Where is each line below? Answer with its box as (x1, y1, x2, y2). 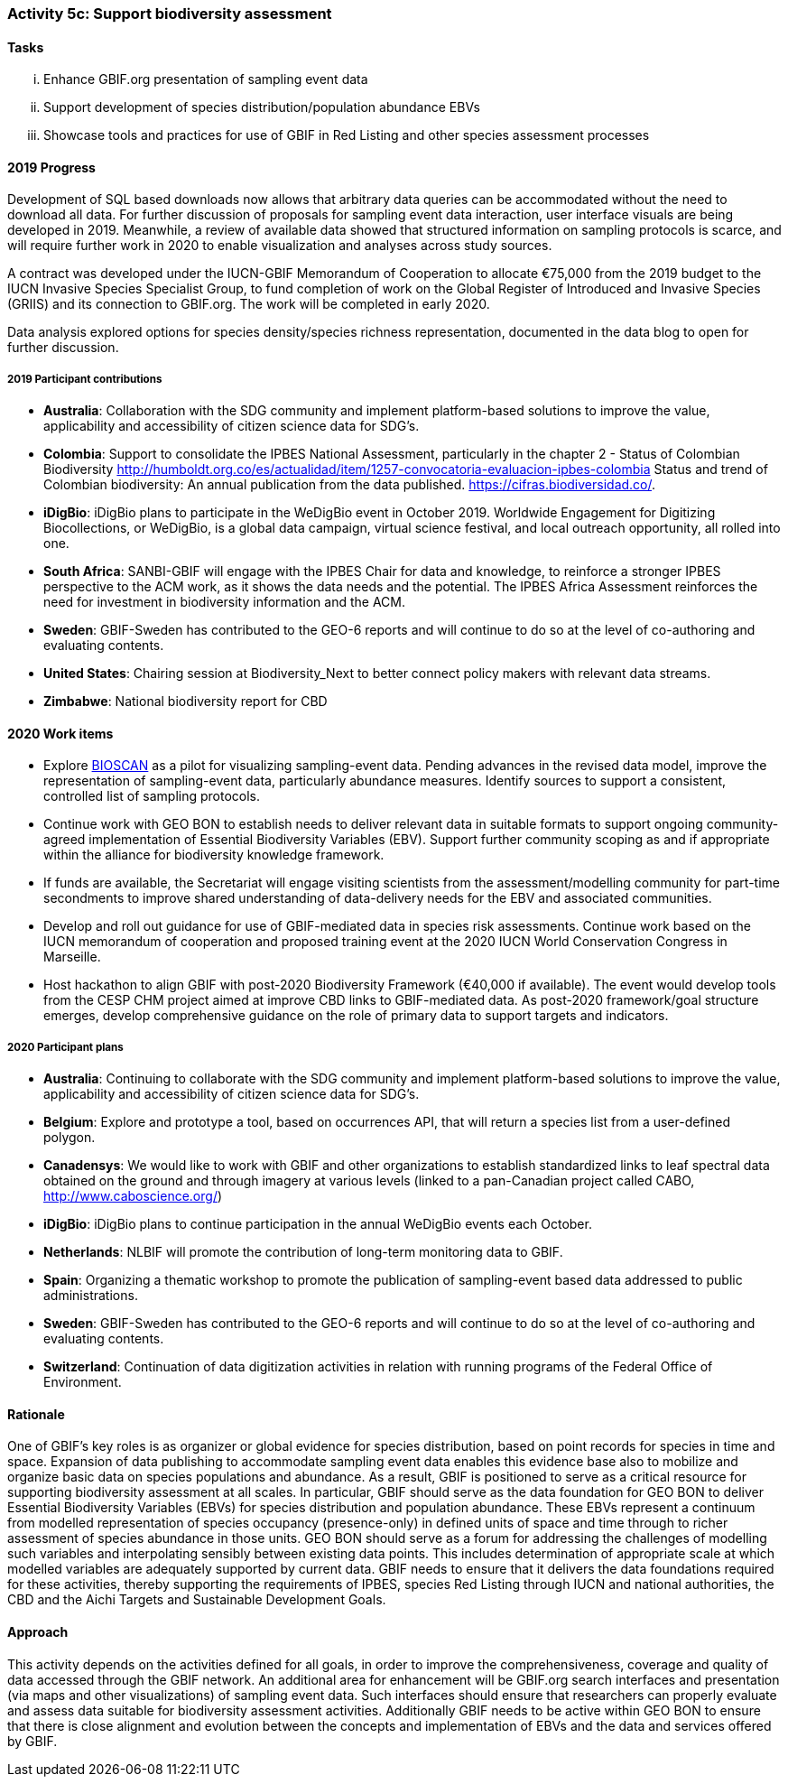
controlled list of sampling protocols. (43, 788, 261, 804)
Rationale (7, 1406, 65, 1422)
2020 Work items (7, 725, 114, 741)
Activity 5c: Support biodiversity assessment (7, 5, 332, 23)
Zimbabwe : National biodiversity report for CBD (43, 693, 328, 710)
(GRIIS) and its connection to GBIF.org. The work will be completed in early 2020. (7, 296, 490, 312)
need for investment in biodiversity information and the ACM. (43, 594, 405, 610)
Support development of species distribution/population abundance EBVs (43, 99, 480, 116)
